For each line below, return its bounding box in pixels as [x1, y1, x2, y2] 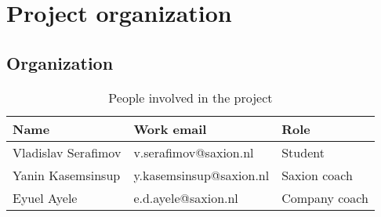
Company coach [281, 188, 368, 207]
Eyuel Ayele [13, 188, 78, 207]
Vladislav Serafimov [13, 143, 122, 161]
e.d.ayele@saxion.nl [133, 188, 238, 207]
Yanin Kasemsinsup [13, 165, 121, 184]
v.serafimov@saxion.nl [133, 143, 254, 161]
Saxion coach [281, 165, 353, 184]
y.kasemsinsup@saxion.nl [133, 165, 270, 184]
